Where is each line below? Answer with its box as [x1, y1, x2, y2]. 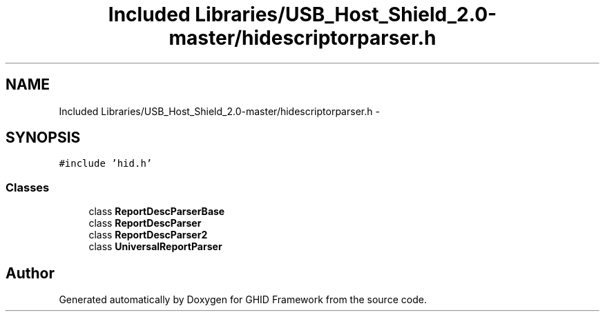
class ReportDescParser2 [88, 229, 208, 241]
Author [6, 264, 55, 282]
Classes [6, 180, 50, 194]
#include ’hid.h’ [59, 158, 153, 170]
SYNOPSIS [6, 129, 81, 147]
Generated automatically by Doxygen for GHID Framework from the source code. [59, 294, 427, 306]
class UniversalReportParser [88, 241, 222, 253]
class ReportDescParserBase [88, 205, 225, 218]
